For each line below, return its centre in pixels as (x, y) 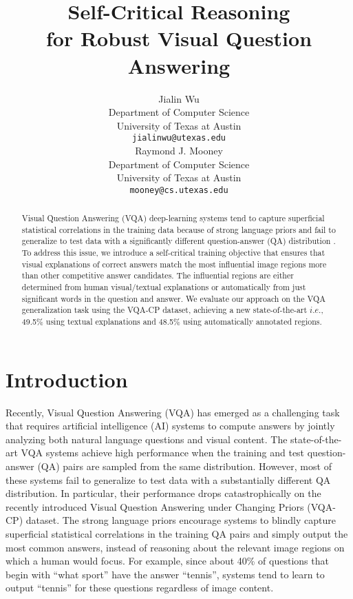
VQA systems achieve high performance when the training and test (163, 453)
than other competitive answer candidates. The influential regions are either (158, 275)
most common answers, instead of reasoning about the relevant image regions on (175, 547)
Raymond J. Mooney (179, 150)
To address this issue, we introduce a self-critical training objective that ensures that (173, 253)
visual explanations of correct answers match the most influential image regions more (174, 264)
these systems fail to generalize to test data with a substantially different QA (168, 479)
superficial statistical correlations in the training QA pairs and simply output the (177, 534)
